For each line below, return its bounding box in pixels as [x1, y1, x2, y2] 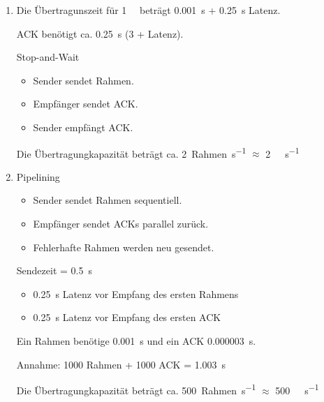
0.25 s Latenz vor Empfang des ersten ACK [33, 310, 221, 325]
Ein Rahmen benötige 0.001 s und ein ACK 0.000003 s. [16, 333, 256, 348]
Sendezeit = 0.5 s [16, 263, 92, 278]
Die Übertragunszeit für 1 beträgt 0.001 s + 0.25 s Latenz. [16, 3, 281, 17]
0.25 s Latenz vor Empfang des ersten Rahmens [33, 286, 239, 301]
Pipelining [16, 169, 60, 184]
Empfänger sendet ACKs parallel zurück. [33, 216, 209, 230]
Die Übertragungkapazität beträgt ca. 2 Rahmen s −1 [16, 144, 246, 161]
